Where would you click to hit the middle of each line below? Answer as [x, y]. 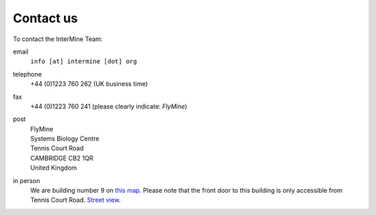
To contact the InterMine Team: [58, 39]
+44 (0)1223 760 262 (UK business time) [89, 84]
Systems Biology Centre [65, 138]
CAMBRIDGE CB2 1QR [62, 158]
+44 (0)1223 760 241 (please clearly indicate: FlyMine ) [109, 106]
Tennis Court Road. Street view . [76, 200]
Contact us [45, 18]
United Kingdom [54, 168]
